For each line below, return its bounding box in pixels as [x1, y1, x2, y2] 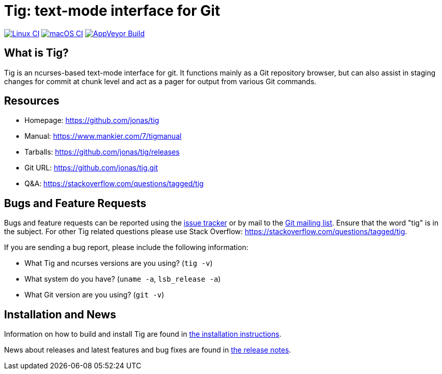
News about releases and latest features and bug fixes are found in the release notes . [4, 345, 291, 355]
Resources [4, 94, 60, 108]
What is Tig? [4, 46, 69, 60]
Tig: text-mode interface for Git [4, 2, 220, 19]
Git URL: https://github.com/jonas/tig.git [24, 163, 158, 172]
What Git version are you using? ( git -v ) [24, 290, 164, 300]
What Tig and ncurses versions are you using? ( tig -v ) [24, 259, 213, 268]
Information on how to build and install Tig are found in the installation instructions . [4, 330, 282, 339]
